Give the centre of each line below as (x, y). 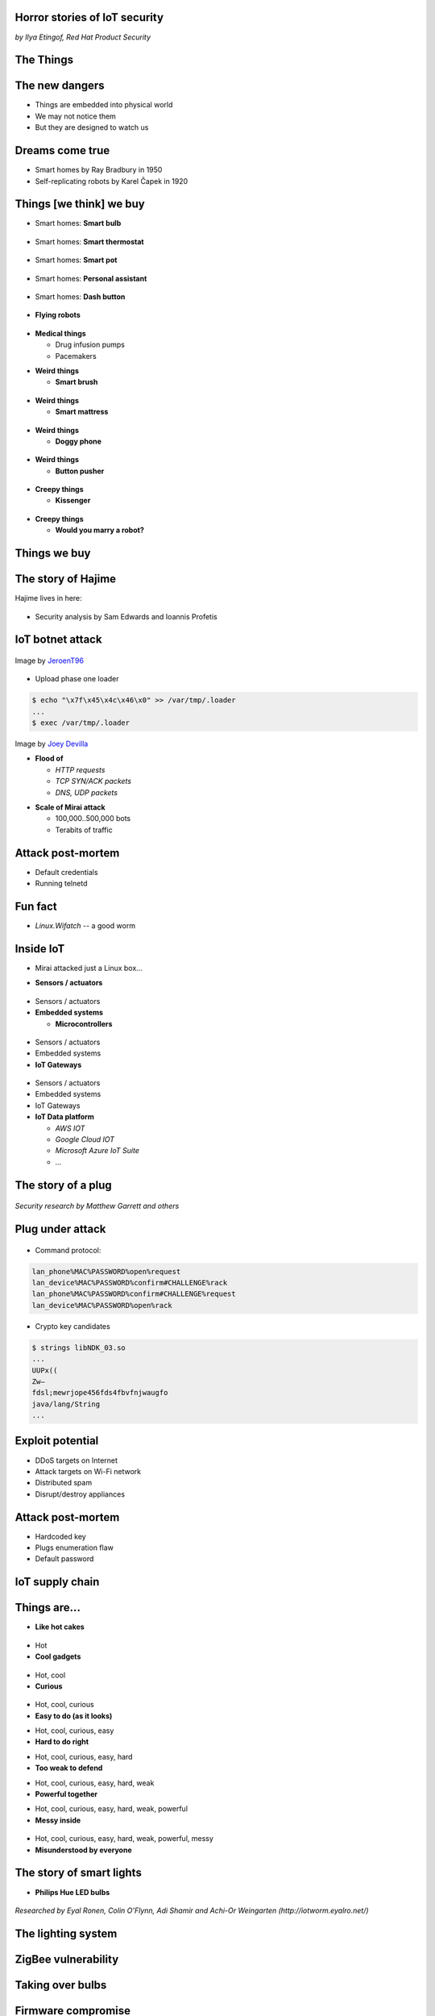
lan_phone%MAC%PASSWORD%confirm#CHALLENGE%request (134, 1294)
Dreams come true (62, 150)
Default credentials (66, 872)
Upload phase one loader (77, 679)
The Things (44, 60)
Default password (64, 1559)
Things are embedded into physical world (104, 105)
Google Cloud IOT (85, 1139)
